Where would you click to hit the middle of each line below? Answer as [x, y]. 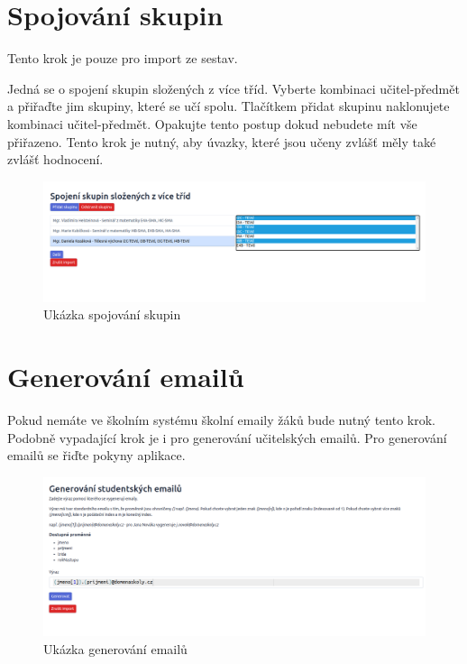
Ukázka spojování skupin [112, 314]
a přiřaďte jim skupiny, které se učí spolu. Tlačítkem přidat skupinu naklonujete [229, 106]
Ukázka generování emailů [115, 648]
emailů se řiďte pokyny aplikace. [96, 455]
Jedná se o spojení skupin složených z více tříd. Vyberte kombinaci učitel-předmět [233, 88]
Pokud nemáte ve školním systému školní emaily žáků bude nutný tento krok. [221, 420]
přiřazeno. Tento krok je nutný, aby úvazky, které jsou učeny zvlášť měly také [222, 141]
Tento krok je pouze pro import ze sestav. [123, 58]
